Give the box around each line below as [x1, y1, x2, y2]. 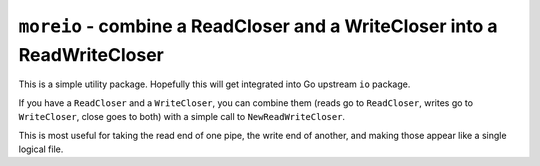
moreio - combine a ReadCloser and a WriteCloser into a [18, 15, 499, 37]
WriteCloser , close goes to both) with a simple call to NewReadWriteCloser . [18, 111, 345, 123]
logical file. [18, 143, 64, 155]
